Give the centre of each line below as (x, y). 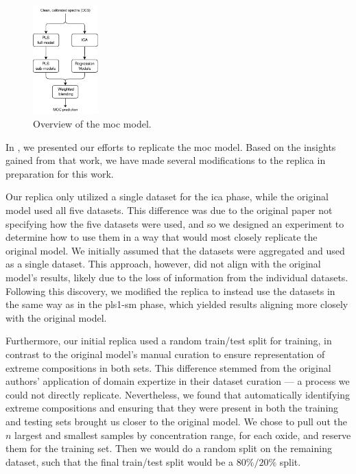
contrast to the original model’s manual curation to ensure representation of (165, 354)
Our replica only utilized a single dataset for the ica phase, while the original (167, 197)
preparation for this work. (60, 173)
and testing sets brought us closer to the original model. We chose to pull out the (176, 421)
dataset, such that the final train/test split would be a (120, 461)
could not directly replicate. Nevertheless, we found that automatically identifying (178, 394)
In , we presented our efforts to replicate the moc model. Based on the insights (171, 146)
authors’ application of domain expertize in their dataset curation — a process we (178, 381)
